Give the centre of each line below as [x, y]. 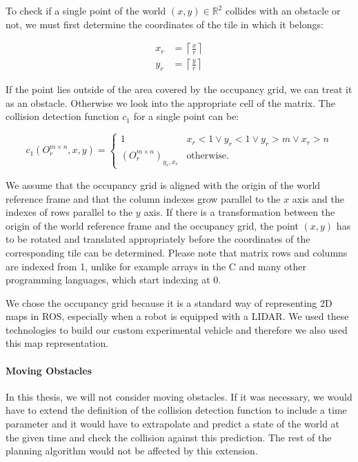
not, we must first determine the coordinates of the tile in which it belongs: [165, 24]
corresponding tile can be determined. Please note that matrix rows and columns [177, 252]
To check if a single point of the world [86, 10]
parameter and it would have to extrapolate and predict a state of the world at [173, 424]
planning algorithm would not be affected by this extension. [132, 451]
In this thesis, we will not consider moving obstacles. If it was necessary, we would [179, 396]
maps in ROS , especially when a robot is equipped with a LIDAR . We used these [177, 316]
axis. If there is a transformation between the [239, 212]
